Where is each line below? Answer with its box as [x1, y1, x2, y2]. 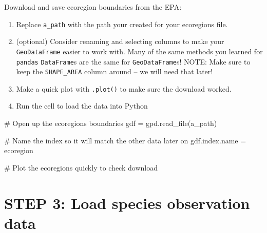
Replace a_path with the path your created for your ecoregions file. [16, 18, 228, 29]
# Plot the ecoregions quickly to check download [4, 162, 158, 173]
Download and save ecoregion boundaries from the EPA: [4, 2, 182, 12]
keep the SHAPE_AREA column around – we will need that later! [16, 66, 213, 77]
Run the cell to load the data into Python [16, 100, 148, 111]
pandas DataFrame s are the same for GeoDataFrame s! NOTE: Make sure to [16, 56, 251, 67]
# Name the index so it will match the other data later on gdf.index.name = [4, 135, 246, 145]
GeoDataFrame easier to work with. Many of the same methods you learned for [16, 46, 263, 56]
